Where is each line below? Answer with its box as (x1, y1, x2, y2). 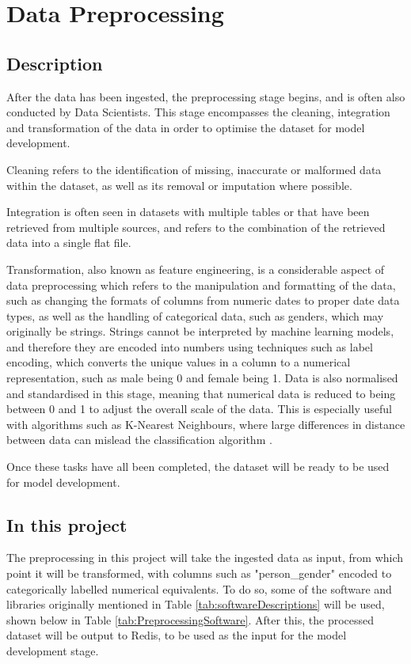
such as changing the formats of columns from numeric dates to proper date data (6, 292, 400, 309)
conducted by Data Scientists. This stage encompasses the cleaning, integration (6, 104, 390, 120)
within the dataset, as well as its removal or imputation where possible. (6, 176, 352, 193)
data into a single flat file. (6, 234, 131, 251)
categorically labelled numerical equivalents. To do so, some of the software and (6, 580, 392, 597)
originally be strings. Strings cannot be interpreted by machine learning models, (6, 323, 394, 340)
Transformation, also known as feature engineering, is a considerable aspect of (6, 260, 385, 277)
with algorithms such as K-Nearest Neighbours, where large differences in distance (6, 415, 405, 432)
